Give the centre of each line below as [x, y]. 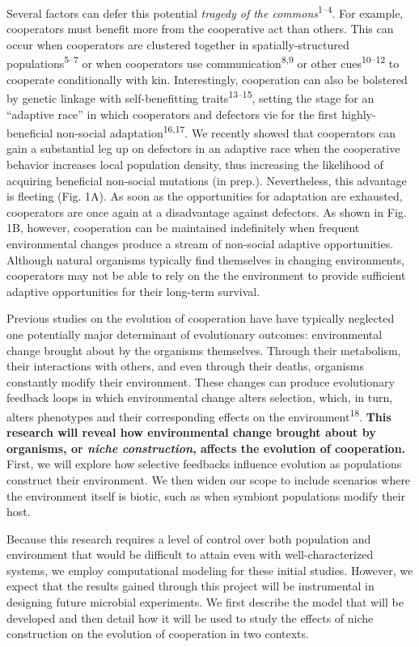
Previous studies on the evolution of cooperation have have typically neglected [201, 318]
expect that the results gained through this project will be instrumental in [190, 586]
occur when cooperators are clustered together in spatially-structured [178, 44]
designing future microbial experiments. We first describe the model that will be [205, 602]
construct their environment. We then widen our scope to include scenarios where [209, 479]
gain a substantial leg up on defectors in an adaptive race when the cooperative [203, 148]
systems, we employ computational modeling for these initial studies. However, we [210, 570]
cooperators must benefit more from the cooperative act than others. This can [200, 29]
